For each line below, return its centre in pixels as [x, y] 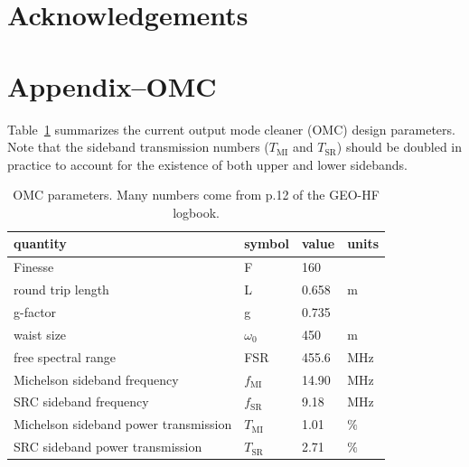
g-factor [35, 312]
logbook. [196, 212]
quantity [40, 243]
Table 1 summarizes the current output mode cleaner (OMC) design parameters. [231, 129]
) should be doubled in [399, 147]
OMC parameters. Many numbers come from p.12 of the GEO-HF [196, 195]
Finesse [34, 267]
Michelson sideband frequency [96, 379]
